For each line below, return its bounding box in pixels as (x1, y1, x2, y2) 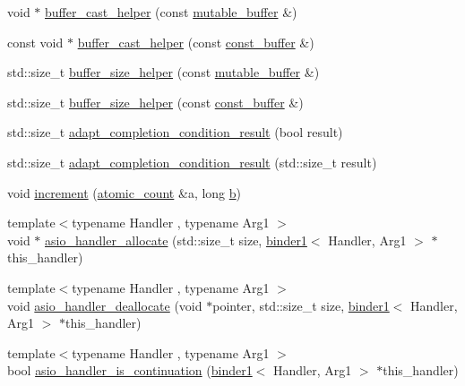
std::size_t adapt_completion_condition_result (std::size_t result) (7, 152, 377, 171)
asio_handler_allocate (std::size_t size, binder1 (45, 230, 307, 249)
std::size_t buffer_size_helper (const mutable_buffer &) (7, 63, 320, 81)
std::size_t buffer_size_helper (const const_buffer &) (7, 92, 304, 111)
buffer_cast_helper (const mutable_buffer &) (45, 3, 297, 21)
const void (7, 32, 64, 51)
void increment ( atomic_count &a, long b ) (7, 183, 242, 202)
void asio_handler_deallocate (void (7, 296, 202, 314)
